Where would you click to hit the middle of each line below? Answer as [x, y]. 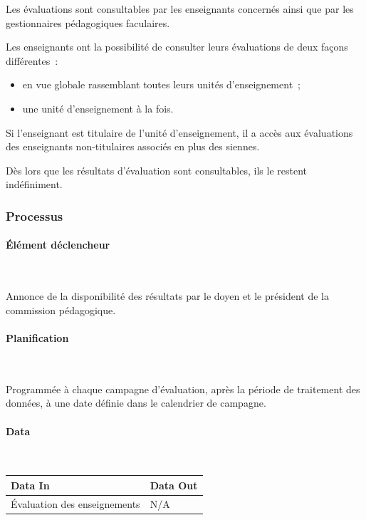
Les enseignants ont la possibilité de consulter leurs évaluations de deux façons [177, 47]
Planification [37, 337]
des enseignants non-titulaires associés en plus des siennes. [133, 146]
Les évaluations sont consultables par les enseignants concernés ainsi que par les [180, 9]
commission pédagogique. [61, 310]
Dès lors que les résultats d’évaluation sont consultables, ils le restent [156, 170]
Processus [35, 215]
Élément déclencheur [58, 245]
